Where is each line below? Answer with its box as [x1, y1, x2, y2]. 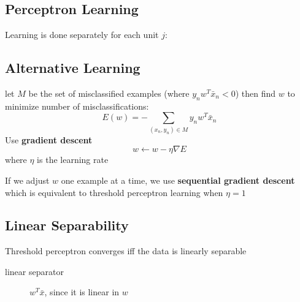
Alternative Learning [5, 58, 140, 77]
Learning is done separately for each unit [5, 28, 159, 41]
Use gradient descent [5, 133, 93, 146]
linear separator [5, 265, 64, 277]
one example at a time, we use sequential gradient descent [61, 173, 295, 186]
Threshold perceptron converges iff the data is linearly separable [5, 244, 247, 257]
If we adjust [5, 173, 50, 186]
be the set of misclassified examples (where [28, 87, 190, 99]
